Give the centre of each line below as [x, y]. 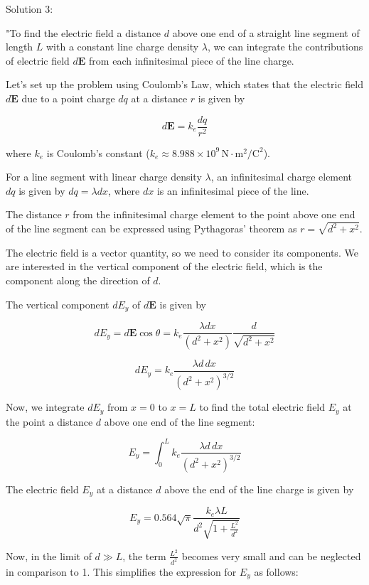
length [20, 47]
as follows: [276, 571]
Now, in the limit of [49, 556]
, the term [144, 556]
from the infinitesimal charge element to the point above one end [214, 214]
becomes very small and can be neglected [271, 556]
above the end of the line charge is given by [259, 489]
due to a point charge [68, 98]
